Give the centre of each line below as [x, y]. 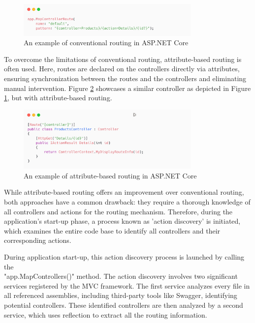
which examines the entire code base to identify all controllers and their [112, 230]
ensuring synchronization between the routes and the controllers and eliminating [125, 78]
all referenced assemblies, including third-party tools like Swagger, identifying [121, 295]
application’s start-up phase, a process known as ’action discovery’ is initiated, [122, 221]
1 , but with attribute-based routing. [58, 98]
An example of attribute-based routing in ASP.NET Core [110, 175]
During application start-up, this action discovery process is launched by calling [124, 257]
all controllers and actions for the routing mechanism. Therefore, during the [118, 211]
